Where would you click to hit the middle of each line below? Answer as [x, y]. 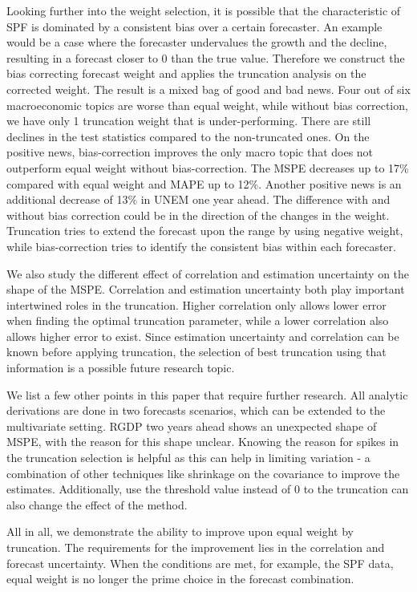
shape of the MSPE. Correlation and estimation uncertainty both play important [206, 289]
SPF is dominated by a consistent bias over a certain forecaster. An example [194, 26]
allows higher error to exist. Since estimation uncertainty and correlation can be [203, 336]
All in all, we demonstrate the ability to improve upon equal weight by [180, 531]
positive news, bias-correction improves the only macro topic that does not [190, 152]
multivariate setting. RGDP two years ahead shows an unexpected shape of [192, 426]
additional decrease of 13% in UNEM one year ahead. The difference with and [198, 199]
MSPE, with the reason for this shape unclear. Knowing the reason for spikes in [203, 442]
